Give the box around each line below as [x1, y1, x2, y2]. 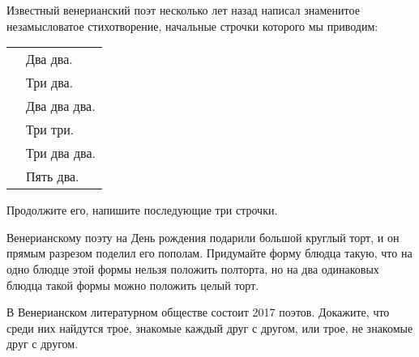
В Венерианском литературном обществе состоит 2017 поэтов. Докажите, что [6, 304, 390, 321]
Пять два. [26, 167, 79, 186]
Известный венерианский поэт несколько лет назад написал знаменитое [6, 2, 360, 18]
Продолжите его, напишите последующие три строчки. [6, 202, 278, 219]
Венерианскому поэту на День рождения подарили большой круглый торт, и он [6, 228, 400, 245]
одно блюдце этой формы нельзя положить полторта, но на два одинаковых [6, 260, 379, 277]
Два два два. [26, 96, 96, 116]
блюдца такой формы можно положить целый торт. [6, 276, 259, 293]
